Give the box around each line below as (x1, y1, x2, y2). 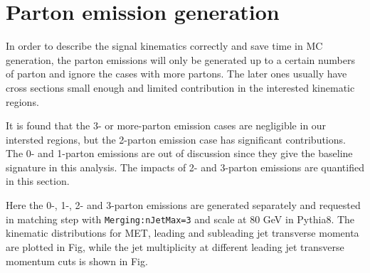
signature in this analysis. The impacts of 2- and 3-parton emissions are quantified (6, 159, 364, 174)
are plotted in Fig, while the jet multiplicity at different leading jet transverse (6, 239, 344, 254)
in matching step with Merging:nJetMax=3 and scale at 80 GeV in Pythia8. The (6, 211, 355, 226)
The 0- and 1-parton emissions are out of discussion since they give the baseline (6, 146, 353, 161)
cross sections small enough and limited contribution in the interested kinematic (6, 80, 355, 95)
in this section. (6, 173, 70, 188)
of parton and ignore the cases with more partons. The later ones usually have (6, 66, 347, 81)
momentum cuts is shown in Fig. (6, 253, 148, 268)
